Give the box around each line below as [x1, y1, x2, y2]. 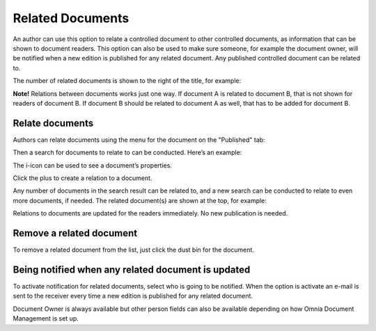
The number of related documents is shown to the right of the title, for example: [13, 76, 242, 85]
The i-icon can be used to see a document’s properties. [13, 161, 172, 170]
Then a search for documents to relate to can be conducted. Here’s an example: [13, 148, 242, 156]
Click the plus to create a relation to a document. [13, 174, 152, 182]
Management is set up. [13, 314, 79, 323]
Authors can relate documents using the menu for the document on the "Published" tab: [13, 136, 265, 144]
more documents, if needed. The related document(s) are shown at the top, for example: [13, 196, 267, 204]
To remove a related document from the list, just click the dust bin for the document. [13, 245, 254, 254]
